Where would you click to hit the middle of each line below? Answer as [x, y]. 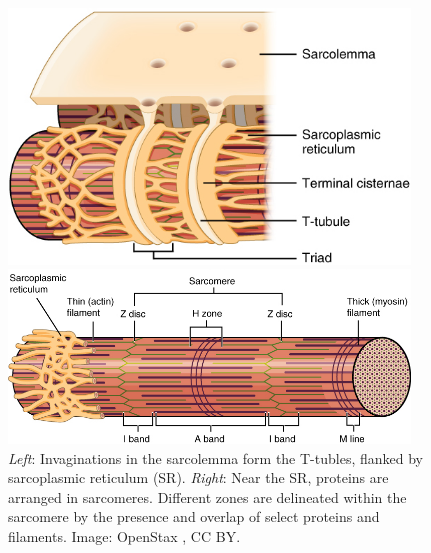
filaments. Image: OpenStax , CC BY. [124, 535]
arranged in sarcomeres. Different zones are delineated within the [207, 496]
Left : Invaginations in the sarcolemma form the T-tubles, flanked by [215, 457]
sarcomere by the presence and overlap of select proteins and [194, 516]
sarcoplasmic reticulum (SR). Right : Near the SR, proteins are [198, 477]
